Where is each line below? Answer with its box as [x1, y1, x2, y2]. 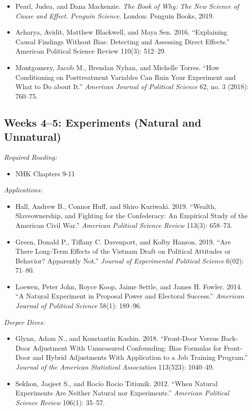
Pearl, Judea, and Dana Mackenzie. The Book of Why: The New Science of [15, 1, 239, 11]
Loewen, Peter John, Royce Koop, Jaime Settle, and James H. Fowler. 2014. [15, 281, 242, 291]
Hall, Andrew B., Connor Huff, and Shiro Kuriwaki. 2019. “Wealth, [15, 201, 216, 211]
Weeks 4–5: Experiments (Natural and [4, 114, 201, 130]
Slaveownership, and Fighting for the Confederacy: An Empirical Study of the [15, 210, 248, 221]
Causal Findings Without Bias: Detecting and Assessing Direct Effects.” [15, 36, 230, 46]
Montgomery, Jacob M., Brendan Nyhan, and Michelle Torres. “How [15, 62, 219, 72]
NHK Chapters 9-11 [15, 168, 75, 178]
